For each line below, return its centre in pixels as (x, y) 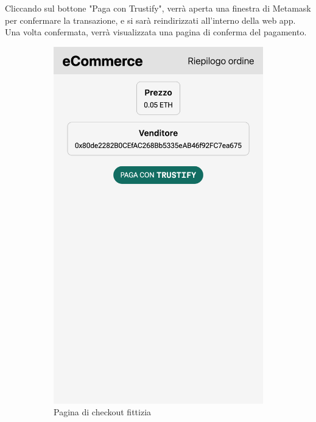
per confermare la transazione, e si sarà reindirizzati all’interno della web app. (150, 20)
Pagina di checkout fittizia (103, 412)
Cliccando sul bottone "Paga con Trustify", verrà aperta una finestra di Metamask (158, 8)
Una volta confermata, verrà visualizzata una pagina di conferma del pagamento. (156, 32)
